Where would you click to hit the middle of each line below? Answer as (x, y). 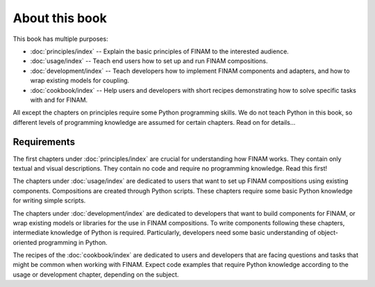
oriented (25, 242)
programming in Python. (73, 242)
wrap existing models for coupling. (80, 80)
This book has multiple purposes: (60, 39)
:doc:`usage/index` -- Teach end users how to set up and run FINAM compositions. (149, 61)
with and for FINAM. (59, 100)
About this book (60, 18)
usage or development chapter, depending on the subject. (96, 275)
